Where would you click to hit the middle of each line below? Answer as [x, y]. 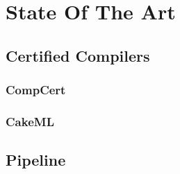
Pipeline [36, 160]
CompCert [36, 90]
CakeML [30, 121]
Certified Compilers [78, 55]
